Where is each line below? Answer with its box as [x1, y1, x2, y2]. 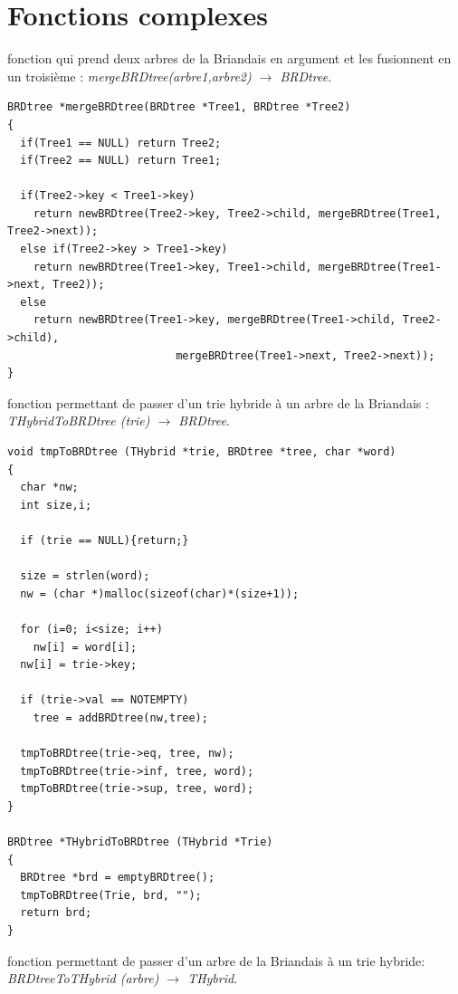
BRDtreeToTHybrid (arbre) [7, 969, 159, 988]
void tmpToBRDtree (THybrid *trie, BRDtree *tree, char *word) [7, 445, 396, 458]
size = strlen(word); [20, 569, 150, 583]
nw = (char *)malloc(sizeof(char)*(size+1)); [20, 587, 300, 600]
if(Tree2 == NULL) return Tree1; [20, 154, 222, 167]
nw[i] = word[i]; [33, 640, 138, 654]
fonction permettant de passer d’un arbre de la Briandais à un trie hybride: [7, 951, 425, 970]
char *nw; [20, 481, 79, 494]
